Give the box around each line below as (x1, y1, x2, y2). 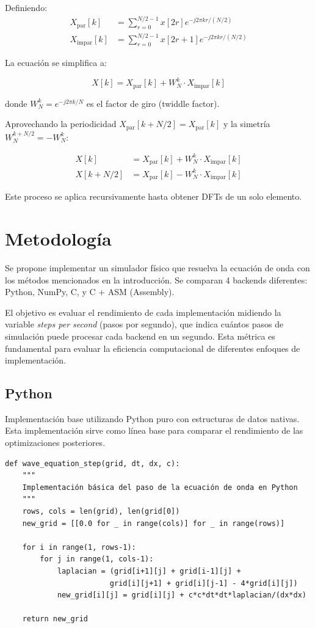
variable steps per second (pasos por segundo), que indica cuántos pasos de (5, 318, 284, 330)
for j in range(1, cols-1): (40, 555, 154, 564)
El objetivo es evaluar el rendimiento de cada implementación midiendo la (5, 305, 281, 318)
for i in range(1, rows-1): (22, 542, 136, 552)
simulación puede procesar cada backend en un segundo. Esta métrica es (5, 329, 275, 342)
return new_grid (22, 615, 89, 624)
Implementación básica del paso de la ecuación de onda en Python (22, 483, 298, 492)
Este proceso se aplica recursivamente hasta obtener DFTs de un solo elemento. (5, 190, 302, 203)
